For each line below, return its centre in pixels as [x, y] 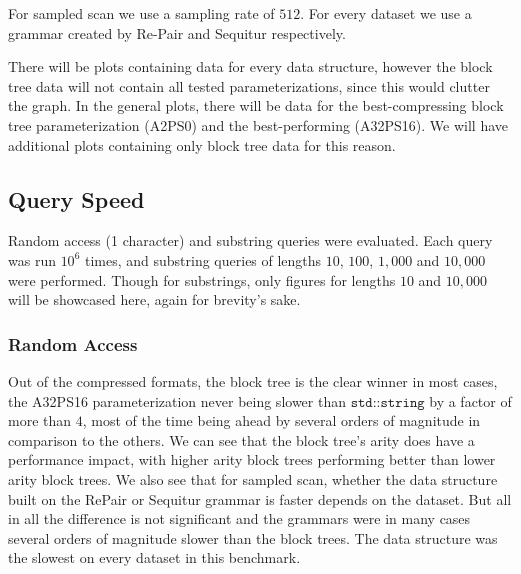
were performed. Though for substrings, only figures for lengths [202, 279]
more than [40, 420]
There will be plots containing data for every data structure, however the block [250, 66]
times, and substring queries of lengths [203, 259]
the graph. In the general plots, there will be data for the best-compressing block [256, 105]
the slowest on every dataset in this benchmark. [154, 557]
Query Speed [76, 198]
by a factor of [470, 400]
